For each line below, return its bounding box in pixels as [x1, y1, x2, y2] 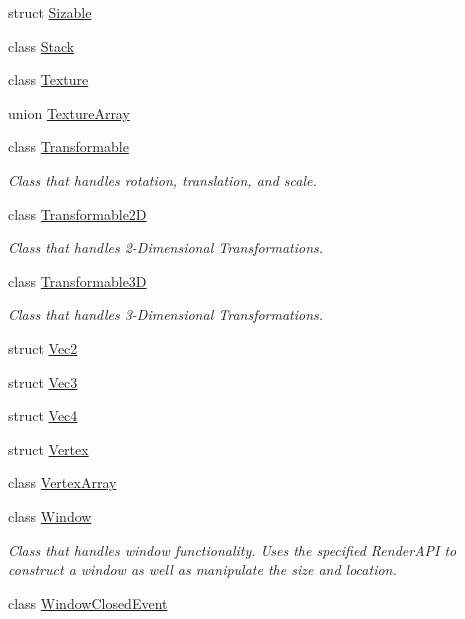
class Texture [8, 69, 89, 90]
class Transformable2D [8, 203, 147, 224]
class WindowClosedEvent [8, 592, 168, 613]
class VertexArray [8, 472, 117, 493]
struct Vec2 [8, 337, 78, 358]
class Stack [8, 35, 75, 56]
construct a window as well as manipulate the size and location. [8, 559, 397, 580]
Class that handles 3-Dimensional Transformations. [8, 304, 324, 325]
